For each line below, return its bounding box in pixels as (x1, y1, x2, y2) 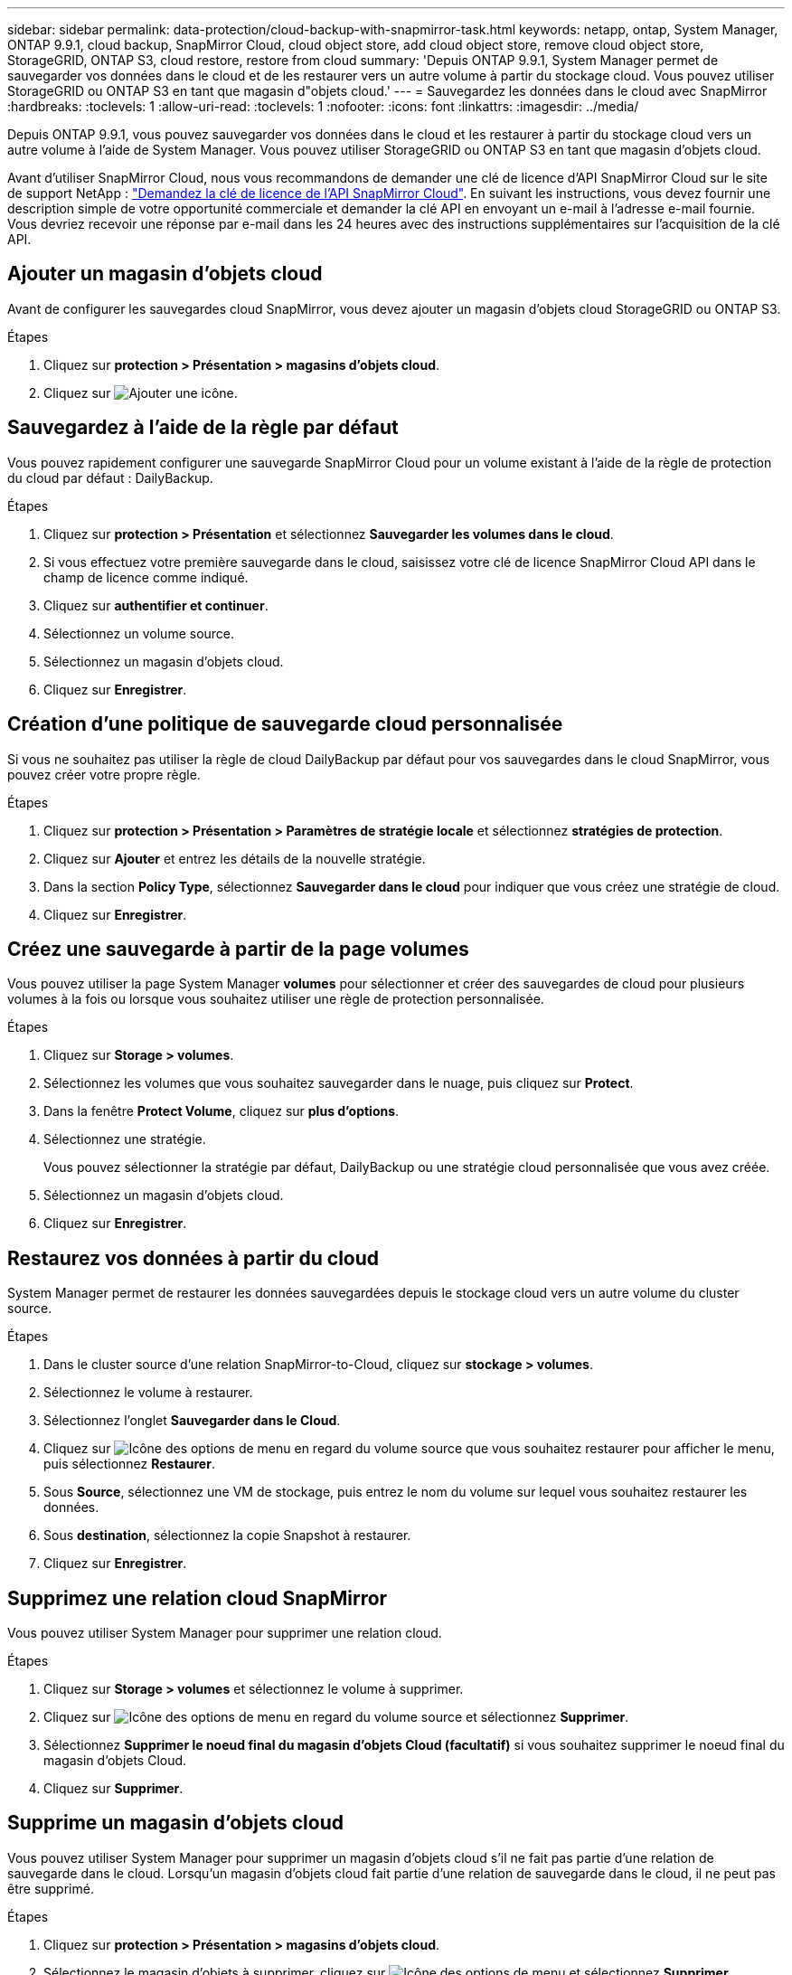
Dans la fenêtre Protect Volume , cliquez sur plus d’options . (43, 1103, 400, 1120)
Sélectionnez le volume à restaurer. (43, 1384, 253, 1401)
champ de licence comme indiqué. (43, 569, 249, 585)
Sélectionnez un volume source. (43, 625, 235, 641)
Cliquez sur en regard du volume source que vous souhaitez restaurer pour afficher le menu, (43, 1441, 775, 1457)
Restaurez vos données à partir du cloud (7, 1246, 380, 1270)
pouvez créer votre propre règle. (7, 766, 201, 782)
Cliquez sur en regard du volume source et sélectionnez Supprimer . (43, 1709, 629, 1725)
